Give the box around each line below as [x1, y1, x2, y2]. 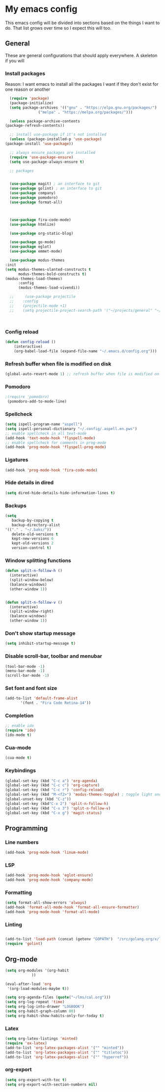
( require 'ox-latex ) [5, 1041, 48, 1046]
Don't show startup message [5, 630, 76, 637]
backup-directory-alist [11, 522, 60, 527]
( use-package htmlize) [9, 222, 56, 227]
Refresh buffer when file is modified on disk [5, 360, 111, 367]
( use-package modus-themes [9, 258, 65, 263]
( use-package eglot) [9, 244, 52, 250]
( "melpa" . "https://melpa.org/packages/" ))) [38, 109, 133, 114]
